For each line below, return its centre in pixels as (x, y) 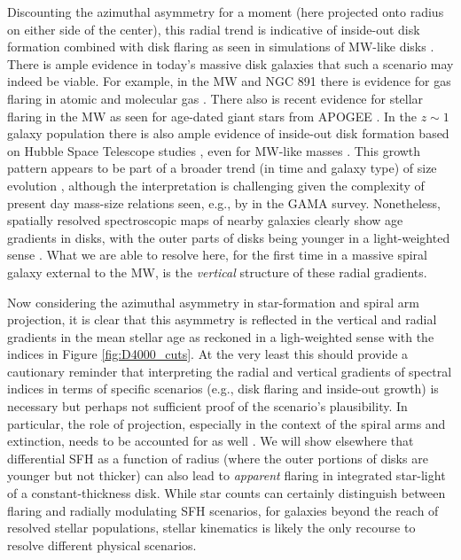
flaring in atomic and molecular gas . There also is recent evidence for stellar (215, 98)
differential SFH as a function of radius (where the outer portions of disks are (218, 458)
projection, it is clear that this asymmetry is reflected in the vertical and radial (222, 319)
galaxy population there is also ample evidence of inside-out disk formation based (228, 133)
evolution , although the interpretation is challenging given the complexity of (216, 185)
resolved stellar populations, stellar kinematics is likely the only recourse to (211, 528)
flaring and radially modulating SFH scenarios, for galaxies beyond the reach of (223, 510)
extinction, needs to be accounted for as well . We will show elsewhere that (211, 441)
